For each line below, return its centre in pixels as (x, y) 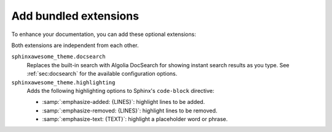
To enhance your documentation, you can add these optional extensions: (104, 34)
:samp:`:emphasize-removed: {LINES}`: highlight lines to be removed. (130, 111)
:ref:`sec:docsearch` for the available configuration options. (102, 74)
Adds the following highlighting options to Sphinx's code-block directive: (121, 90)
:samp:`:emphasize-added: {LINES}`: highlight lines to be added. (124, 102)
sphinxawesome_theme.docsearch (58, 57)
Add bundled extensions (75, 16)
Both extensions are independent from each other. (75, 45)
